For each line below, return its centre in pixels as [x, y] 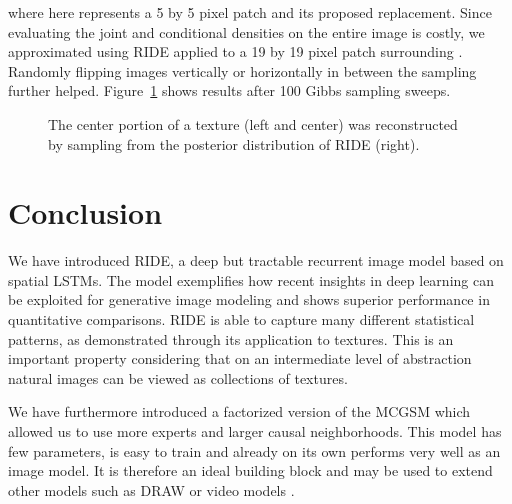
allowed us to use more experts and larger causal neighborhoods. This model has [255, 431]
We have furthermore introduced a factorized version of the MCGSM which [239, 411]
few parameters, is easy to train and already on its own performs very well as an [254, 450]
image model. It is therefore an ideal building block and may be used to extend [250, 470]
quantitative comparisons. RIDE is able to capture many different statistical [241, 319]
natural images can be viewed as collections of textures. [178, 377]
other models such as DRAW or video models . [151, 489]
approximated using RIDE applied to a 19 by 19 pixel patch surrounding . [235, 51]
